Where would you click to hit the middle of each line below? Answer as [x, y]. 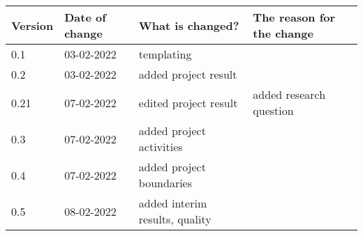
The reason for [294, 17]
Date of [85, 17]
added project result [188, 74]
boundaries [165, 183]
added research [289, 94]
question [273, 110]
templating [165, 54]
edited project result [188, 102]
